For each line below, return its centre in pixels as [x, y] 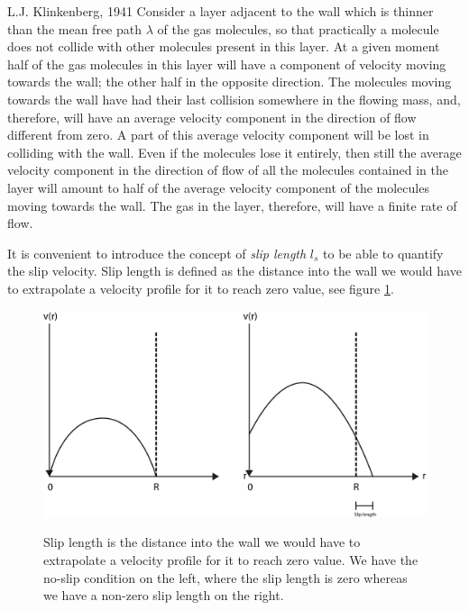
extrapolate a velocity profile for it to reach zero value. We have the [231, 560]
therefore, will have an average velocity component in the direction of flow [212, 117]
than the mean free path [74, 28]
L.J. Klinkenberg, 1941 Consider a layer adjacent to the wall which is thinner [221, 11]
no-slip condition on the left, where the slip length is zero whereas [225, 577]
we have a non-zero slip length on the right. [164, 595]
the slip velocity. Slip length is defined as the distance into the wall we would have [234, 271]
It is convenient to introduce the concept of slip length [157, 253]
